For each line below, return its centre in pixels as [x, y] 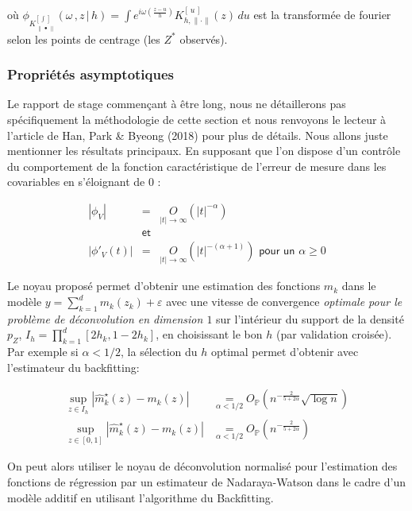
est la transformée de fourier [322, 14]
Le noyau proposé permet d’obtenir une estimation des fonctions [164, 286]
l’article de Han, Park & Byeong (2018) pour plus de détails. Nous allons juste [198, 135]
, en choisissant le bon [209, 334]
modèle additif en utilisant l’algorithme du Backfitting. [141, 497]
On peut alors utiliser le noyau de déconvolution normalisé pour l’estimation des [202, 466]
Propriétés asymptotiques [91, 74]
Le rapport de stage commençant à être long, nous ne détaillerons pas [177, 104]
